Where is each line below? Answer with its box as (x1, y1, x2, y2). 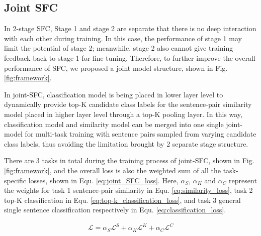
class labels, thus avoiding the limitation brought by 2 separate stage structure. (4, 138, 248, 149)
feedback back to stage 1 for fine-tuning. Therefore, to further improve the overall (4, 52, 255, 63)
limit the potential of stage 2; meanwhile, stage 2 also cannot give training (4, 43, 233, 53)
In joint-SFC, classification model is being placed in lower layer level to (4, 89, 223, 99)
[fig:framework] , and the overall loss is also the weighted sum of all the (4, 165, 221, 175)
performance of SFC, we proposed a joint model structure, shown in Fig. (4, 62, 228, 73)
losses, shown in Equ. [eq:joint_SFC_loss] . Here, (28, 175, 179, 185)
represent (229, 175, 257, 185)
